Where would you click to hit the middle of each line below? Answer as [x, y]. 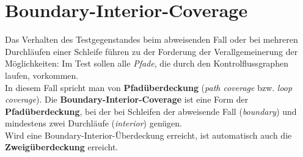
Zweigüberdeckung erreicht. [62, 147]
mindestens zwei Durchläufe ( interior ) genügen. [93, 123]
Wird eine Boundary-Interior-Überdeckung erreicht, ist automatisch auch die [148, 135]
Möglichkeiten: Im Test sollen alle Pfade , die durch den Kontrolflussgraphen [147, 63]
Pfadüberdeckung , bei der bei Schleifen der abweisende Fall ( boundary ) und [151, 111]
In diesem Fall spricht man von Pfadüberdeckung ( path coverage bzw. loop [149, 87]
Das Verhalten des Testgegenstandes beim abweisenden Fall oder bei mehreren [151, 39]
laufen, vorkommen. [42, 75]
